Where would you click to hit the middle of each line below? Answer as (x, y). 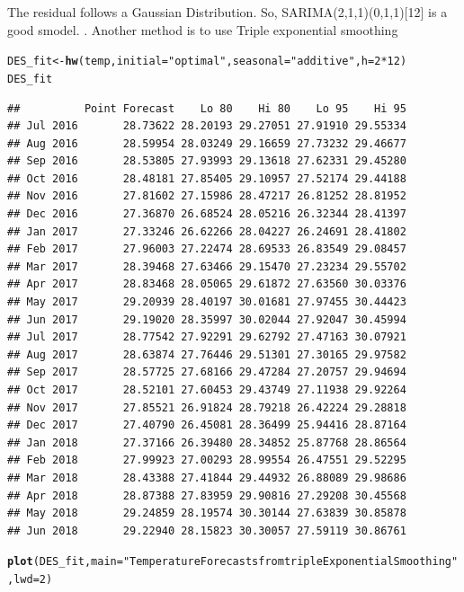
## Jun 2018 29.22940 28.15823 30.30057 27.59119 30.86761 (207, 530)
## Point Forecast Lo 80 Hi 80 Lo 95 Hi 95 (207, 108)
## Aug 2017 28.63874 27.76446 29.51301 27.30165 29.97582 (207, 354)
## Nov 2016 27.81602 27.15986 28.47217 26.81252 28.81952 (207, 196)
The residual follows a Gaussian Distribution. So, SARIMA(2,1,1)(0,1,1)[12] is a (228, 12)
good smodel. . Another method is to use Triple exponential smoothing (203, 29)
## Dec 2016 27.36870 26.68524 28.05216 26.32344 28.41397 (207, 214)
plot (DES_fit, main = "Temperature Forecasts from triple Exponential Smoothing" (233, 562)
